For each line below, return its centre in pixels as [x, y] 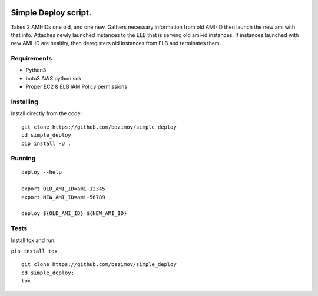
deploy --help [42, 172]
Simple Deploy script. [51, 13]
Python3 [36, 70]
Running [23, 159]
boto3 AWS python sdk [54, 78]
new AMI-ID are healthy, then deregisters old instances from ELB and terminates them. [116, 43]
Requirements [32, 59]
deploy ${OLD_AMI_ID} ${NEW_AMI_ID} [74, 213]
